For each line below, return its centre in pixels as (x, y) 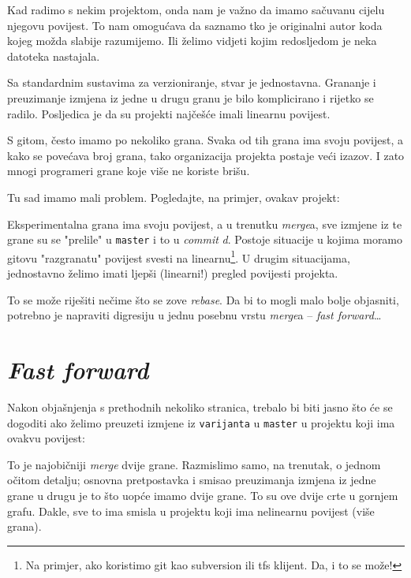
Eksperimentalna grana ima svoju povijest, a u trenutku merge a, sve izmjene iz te (205, 224)
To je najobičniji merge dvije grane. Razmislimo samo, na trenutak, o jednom (194, 464)
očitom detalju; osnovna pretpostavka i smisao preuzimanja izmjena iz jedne (192, 480)
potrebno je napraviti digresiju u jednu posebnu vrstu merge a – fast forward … (194, 315)
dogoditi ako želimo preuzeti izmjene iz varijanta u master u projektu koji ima (201, 422)
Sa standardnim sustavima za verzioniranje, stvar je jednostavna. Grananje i (192, 82)
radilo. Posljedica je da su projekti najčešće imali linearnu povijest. (169, 113)
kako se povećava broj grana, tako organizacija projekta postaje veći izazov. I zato (206, 155)
